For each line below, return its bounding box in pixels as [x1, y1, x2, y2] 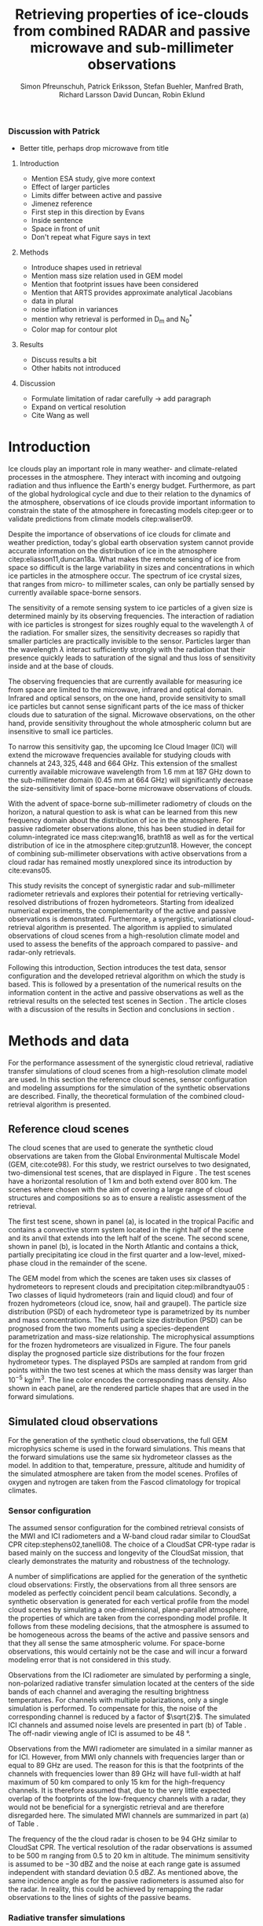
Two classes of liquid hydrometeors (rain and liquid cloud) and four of [8, 1291, 234, 1300]
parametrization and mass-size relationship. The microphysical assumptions [8, 1332, 255, 1342]
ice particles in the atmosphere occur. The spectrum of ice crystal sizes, [8, 571, 242, 580]
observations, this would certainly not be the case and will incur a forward [8, 1647, 248, 1657]
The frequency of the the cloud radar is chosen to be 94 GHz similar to [8, 1834, 237, 1844]
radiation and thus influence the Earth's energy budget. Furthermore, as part [8, 481, 256, 490]
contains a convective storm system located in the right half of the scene [8, 1225, 244, 1235]
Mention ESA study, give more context [31, 174, 155, 184]
